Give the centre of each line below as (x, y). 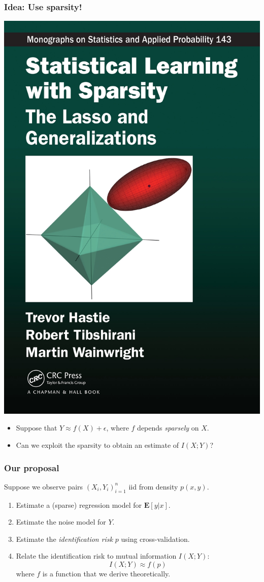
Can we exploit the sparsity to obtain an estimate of (97, 445)
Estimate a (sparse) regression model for (79, 504)
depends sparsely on (168, 428)
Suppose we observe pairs (44, 486)
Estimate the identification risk (64, 539)
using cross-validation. (155, 539)
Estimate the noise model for (61, 522)
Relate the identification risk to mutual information (96, 556)
